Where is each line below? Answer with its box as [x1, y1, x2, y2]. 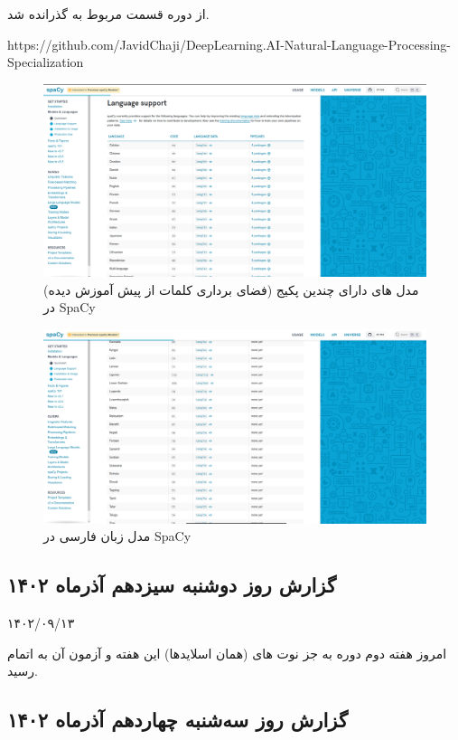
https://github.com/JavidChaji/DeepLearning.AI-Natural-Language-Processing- [7, 34, 451, 53]
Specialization [7, 52, 84, 71]
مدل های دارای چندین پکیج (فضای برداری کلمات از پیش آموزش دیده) [43, 280, 419, 299]
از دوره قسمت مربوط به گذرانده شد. [7, 5, 210, 23]
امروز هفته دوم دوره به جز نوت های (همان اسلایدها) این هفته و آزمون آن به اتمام [7, 643, 447, 662]
